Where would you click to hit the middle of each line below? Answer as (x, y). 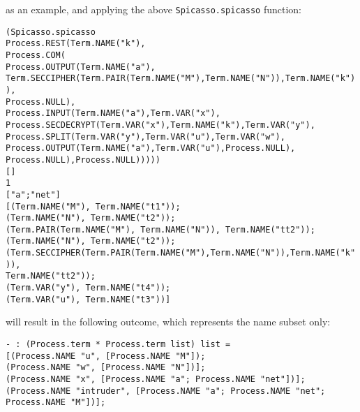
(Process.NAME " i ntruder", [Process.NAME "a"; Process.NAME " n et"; (166, 391)
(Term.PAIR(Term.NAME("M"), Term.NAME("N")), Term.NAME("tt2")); (160, 229)
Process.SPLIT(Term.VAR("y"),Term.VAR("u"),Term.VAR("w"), (145, 137)
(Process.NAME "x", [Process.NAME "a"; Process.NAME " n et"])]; (156, 379)
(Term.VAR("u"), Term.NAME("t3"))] (88, 299)
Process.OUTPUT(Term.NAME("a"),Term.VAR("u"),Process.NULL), (151, 148)
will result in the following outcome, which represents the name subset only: (168, 322)
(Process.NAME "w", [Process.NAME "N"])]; (106, 368)
